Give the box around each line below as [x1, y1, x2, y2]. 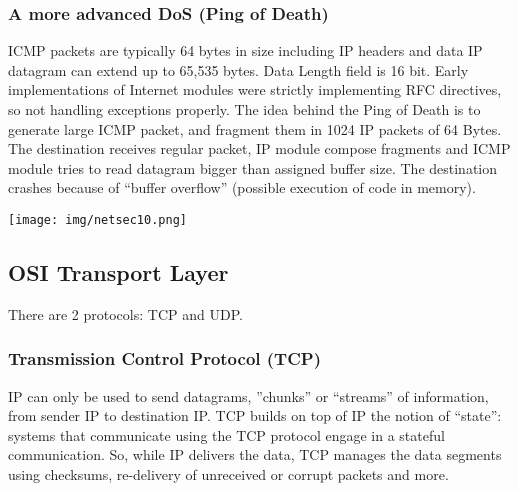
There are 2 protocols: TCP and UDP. [8, 303, 243, 324]
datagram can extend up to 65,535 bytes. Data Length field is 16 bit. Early [8, 59, 469, 80]
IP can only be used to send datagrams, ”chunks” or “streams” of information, [8, 385, 489, 406]
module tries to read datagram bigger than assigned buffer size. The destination [8, 157, 498, 178]
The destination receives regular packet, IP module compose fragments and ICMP [8, 138, 511, 159]
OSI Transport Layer [8, 257, 229, 288]
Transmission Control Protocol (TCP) [8, 346, 321, 371]
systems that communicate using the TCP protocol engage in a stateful [8, 424, 445, 445]
